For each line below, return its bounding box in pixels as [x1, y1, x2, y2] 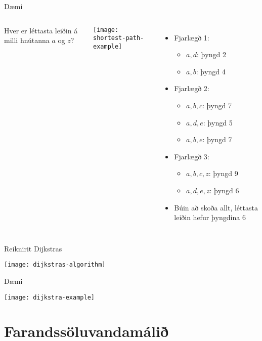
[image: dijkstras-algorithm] [4, 261, 106, 269]
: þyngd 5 [203, 117, 233, 127]
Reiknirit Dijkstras [4, 243, 62, 253]
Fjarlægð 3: [174, 151, 209, 161]
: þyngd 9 [208, 168, 238, 179]
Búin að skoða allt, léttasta [174, 202, 258, 212]
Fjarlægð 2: [174, 83, 209, 94]
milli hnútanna [4, 35, 50, 46]
